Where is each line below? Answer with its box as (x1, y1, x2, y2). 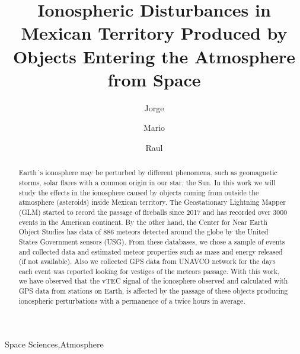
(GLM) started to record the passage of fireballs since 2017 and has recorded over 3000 (18, 207, 288, 217)
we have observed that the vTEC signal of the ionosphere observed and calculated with (18, 276, 288, 286)
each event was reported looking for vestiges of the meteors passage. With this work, (18, 266, 280, 276)
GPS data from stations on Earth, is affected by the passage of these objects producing (18, 286, 288, 296)
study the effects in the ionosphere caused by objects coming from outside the (18, 187, 259, 197)
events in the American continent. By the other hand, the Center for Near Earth (18, 217, 267, 227)
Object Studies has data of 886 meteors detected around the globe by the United (18, 227, 269, 237)
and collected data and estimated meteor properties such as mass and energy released (18, 246, 283, 256)
